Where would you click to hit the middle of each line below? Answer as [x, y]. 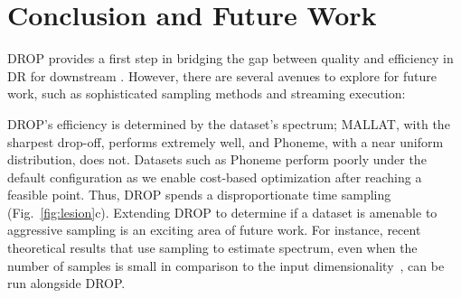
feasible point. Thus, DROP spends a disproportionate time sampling [199, 195]
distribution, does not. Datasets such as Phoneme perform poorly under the [217, 159]
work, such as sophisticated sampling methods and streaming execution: [207, 93]
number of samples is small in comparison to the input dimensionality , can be [226, 265]
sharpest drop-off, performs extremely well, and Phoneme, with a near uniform [226, 141]
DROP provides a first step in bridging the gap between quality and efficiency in [230, 58]
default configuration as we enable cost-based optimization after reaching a [215, 177]
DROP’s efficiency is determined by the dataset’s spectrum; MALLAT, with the [229, 123]
